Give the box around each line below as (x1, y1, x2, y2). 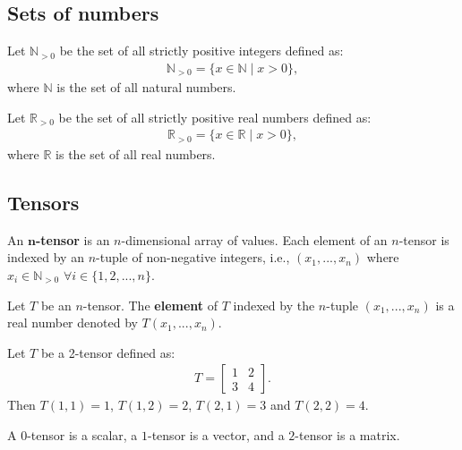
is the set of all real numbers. (56, 144, 216, 163)
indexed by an (7, 248, 84, 267)
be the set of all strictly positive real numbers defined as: (58, 107, 372, 126)
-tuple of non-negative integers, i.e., (96, 248, 290, 267)
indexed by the (233, 295, 315, 314)
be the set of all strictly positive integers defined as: (59, 41, 344, 60)
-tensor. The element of (82, 295, 218, 314)
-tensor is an (35, 230, 110, 249)
